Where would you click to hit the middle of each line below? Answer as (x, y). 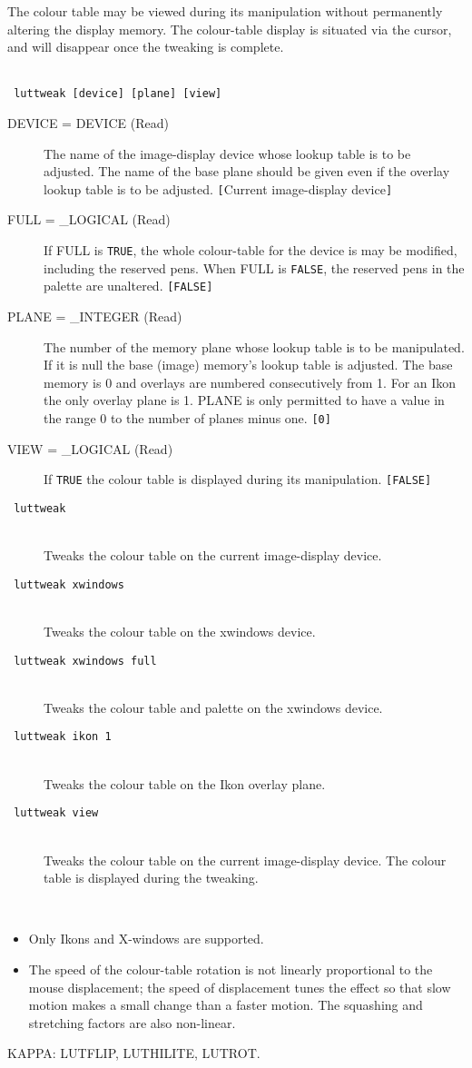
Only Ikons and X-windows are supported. (146, 939)
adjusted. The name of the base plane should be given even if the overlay (247, 171)
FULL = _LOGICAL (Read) (89, 219)
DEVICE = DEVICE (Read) (88, 123)
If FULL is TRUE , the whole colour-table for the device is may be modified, (251, 250)
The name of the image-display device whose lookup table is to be (227, 153)
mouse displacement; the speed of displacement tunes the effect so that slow (240, 987)
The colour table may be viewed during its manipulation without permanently (225, 11)
